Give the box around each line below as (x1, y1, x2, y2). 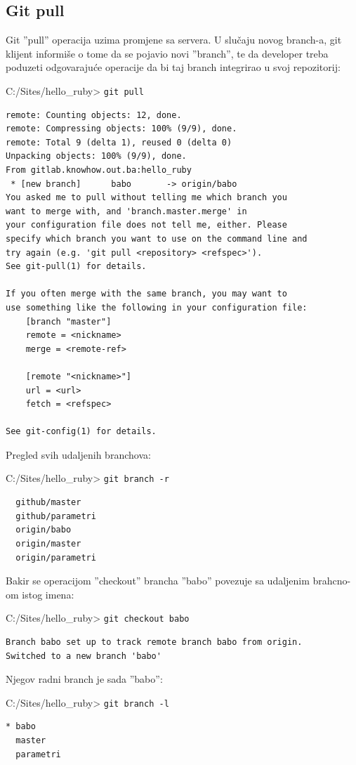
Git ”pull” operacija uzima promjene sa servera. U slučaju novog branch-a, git (6, 32, 342, 47)
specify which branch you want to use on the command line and (6, 233, 308, 244)
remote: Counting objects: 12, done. (6, 110, 182, 120)
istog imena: (22, 587, 74, 601)
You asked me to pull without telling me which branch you (6, 192, 287, 203)
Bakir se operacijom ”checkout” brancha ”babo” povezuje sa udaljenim (6, 573, 310, 588)
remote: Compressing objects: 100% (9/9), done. (6, 124, 237, 134)
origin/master (15, 538, 81, 549)
